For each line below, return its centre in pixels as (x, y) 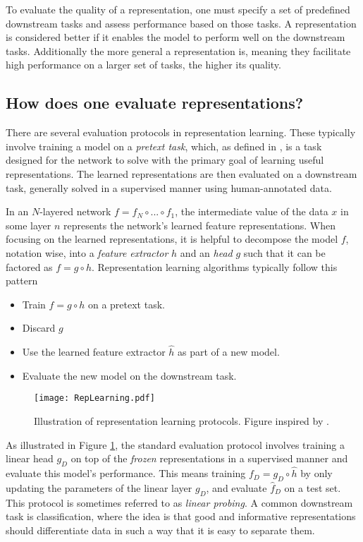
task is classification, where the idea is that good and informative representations (181, 516)
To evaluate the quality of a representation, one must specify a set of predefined (178, 9)
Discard (39, 328)
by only (316, 473)
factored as (29, 266)
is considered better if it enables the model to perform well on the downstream (176, 37)
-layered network (75, 211)
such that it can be (284, 252)
